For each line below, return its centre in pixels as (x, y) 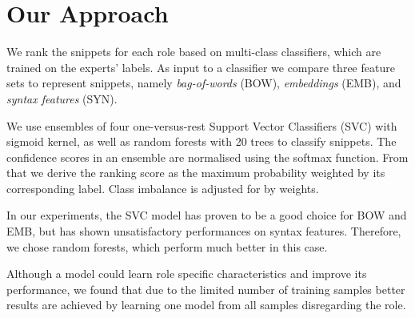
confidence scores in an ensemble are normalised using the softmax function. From (207, 157)
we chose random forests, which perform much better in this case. (167, 246)
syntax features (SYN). (62, 98)
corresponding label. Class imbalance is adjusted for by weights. (163, 188)
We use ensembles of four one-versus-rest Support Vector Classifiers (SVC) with (202, 125)
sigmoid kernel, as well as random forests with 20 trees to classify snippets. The (202, 141)
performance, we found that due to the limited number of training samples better (206, 289)
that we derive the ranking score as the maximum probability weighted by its (196, 173)
